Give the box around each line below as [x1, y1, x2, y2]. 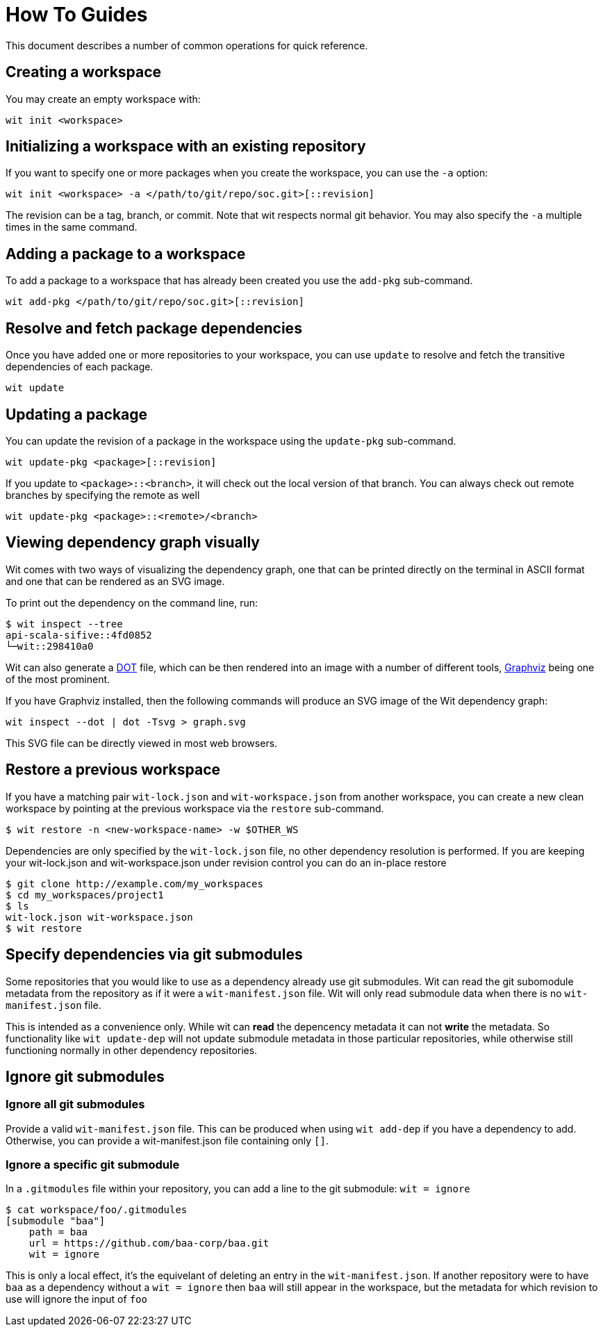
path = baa [28, 1226, 88, 1238]
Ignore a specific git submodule [6, 1158, 180, 1172]
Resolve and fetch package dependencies [6, 319, 302, 337]
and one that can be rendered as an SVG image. [6, 575, 225, 587]
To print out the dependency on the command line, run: [6, 596, 258, 609]
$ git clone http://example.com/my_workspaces [6, 878, 263, 889]
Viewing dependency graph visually [6, 534, 260, 552]
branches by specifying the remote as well [6, 488, 200, 501]
